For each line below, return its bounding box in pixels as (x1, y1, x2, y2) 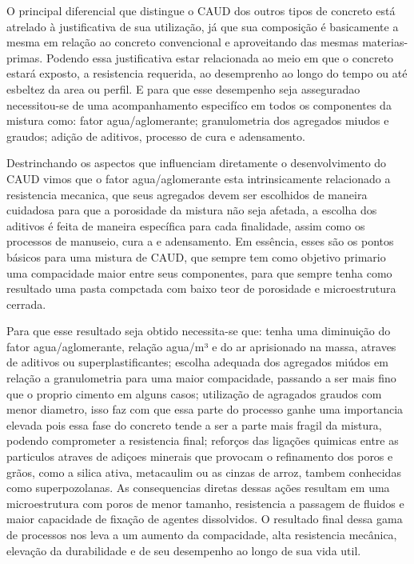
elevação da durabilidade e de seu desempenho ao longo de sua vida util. (6, 542, 361, 558)
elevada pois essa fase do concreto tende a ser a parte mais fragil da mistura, (6, 416, 382, 433)
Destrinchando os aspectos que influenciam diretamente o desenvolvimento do (6, 154, 387, 171)
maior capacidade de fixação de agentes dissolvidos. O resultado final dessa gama (6, 510, 403, 527)
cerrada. (6, 295, 46, 312)
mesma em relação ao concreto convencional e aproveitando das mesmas (6, 34, 359, 50)
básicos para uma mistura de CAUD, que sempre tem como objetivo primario (6, 248, 386, 265)
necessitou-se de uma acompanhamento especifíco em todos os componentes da (6, 96, 392, 113)
